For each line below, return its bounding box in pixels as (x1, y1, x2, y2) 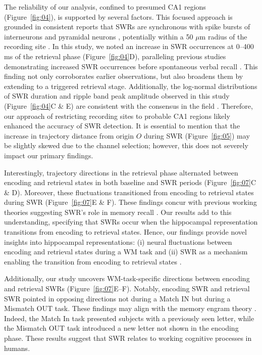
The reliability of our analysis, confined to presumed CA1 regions (4, 2, 206, 12)
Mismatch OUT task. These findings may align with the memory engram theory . (4, 303, 256, 314)
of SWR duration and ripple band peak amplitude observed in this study (4, 91, 230, 101)
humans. (4, 342, 30, 353)
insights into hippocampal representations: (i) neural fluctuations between (4, 236, 232, 247)
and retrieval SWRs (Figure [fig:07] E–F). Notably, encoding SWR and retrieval (4, 283, 250, 294)
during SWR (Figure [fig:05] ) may (144, 130, 250, 141)
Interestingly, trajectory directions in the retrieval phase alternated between (4, 167, 238, 177)
